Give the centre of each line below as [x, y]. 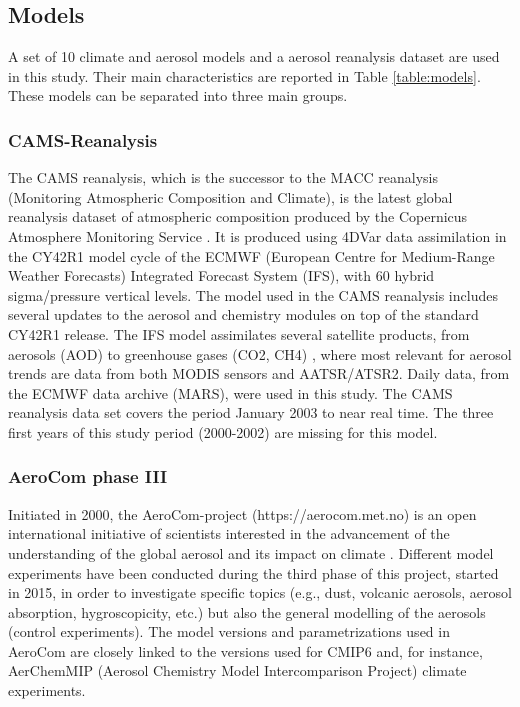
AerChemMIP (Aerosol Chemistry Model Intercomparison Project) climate [237, 670]
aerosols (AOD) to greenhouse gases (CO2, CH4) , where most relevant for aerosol [260, 353]
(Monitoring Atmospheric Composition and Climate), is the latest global [230, 196]
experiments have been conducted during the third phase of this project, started [253, 572]
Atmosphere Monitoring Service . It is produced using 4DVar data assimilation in [257, 235]
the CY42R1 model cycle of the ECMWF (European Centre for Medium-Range [251, 255]
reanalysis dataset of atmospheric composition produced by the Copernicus [238, 216]
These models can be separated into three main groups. [178, 95]
